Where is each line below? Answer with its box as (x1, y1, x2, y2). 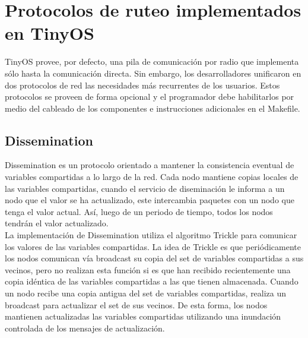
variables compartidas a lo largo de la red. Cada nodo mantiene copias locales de (5, 170, 299, 183)
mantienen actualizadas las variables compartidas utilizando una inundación (5, 310, 281, 323)
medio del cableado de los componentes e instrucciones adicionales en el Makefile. (5, 102, 300, 114)
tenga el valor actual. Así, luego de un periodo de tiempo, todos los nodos (5, 205, 273, 217)
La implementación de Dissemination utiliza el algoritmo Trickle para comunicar (5, 229, 297, 241)
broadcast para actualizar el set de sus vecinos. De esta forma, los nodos (5, 298, 268, 311)
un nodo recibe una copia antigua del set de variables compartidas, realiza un (5, 287, 287, 299)
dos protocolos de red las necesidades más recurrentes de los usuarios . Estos (5, 78, 280, 91)
